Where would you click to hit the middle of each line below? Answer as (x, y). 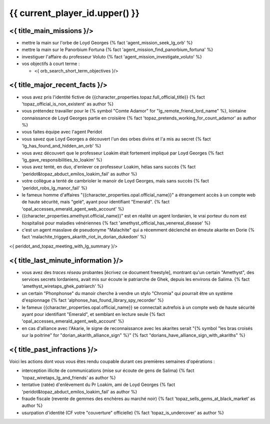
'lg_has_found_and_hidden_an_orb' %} (61, 146)
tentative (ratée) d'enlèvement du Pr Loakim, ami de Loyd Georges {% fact (98, 384)
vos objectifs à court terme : (51, 64)
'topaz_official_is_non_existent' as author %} (68, 104)
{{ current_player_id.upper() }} (74, 13)
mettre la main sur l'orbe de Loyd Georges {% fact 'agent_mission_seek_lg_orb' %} (107, 43)
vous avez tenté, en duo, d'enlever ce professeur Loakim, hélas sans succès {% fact (109, 167)
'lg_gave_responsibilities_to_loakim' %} (62, 160)
